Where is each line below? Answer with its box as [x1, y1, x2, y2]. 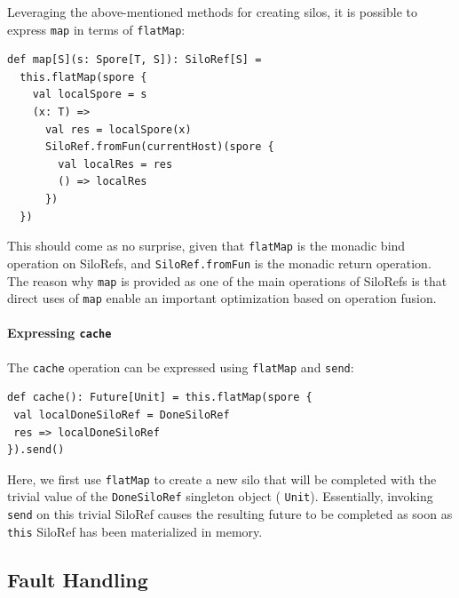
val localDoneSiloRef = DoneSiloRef [13, 408, 230, 421]
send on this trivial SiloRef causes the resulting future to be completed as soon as [7, 505, 453, 523]
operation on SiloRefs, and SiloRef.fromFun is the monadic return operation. [7, 253, 431, 272]
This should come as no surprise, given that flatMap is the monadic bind [7, 236, 406, 255]
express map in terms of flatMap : [7, 20, 186, 38]
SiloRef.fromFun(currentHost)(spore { [44, 140, 274, 154]
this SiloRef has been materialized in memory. [7, 522, 263, 540]
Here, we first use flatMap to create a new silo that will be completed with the [7, 469, 437, 488]
